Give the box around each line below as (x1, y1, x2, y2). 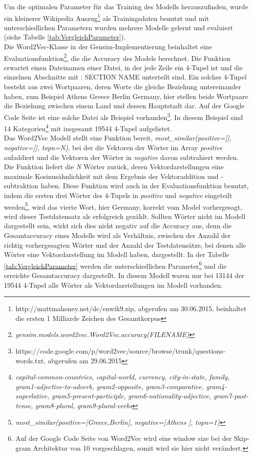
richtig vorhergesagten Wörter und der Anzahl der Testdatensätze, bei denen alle (4, 239, 246, 250)
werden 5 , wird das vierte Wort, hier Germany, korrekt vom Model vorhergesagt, (4, 200, 242, 212)
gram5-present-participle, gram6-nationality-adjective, (51, 391, 212, 401)
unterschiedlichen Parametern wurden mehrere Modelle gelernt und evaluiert (4, 22, 233, 32)
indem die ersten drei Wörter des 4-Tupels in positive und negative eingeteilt (4, 190, 233, 200)
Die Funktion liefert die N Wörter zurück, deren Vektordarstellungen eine (4, 161, 224, 172)
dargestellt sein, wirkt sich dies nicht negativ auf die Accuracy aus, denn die (4, 220, 232, 231)
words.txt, (15, 355, 46, 365)
